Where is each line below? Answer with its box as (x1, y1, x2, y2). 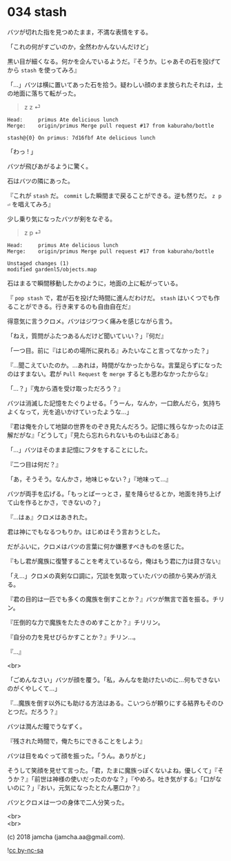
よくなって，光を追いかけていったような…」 (7, 407, 133, 416)
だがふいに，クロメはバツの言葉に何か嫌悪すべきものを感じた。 (7, 542, 188, 550)
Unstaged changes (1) (7, 260, 70, 267)
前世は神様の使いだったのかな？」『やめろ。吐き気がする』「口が (34, 775, 216, 783)
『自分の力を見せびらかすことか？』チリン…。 (7, 632, 140, 641)
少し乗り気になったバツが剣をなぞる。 (7, 215, 116, 223)
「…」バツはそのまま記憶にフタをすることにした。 (7, 445, 152, 454)
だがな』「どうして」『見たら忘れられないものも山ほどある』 (12, 431, 183, 439)
